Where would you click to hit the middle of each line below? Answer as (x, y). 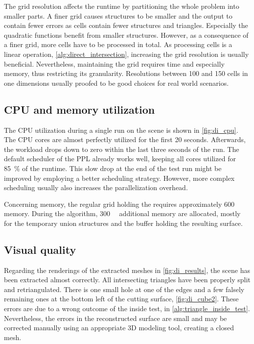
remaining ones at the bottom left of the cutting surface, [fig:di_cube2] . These (121, 299)
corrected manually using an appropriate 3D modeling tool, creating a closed (119, 328)
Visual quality (40, 249)
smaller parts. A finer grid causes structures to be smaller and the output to (118, 15)
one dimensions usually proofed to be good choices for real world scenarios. (116, 83)
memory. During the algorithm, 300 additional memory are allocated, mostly (122, 213)
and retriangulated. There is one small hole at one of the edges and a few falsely (124, 289)
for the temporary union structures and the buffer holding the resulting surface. (123, 223)
